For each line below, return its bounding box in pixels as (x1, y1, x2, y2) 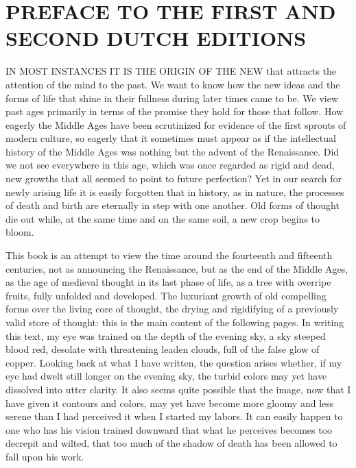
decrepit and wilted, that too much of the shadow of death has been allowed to (5, 436, 337, 450)
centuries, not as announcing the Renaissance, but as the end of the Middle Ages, (5, 261, 348, 275)
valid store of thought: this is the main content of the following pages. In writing (5, 315, 344, 329)
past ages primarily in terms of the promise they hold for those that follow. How (5, 104, 344, 119)
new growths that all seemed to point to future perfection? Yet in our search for (5, 171, 342, 186)
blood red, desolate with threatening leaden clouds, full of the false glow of (5, 342, 320, 356)
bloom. (5, 225, 34, 239)
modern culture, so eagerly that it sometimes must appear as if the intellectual (5, 131, 336, 145)
